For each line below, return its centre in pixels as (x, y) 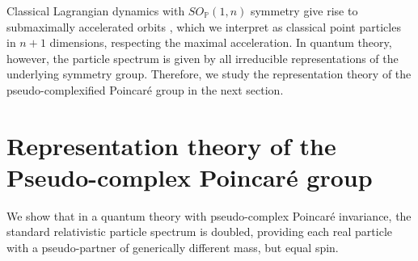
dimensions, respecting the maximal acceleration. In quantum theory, (221, 42)
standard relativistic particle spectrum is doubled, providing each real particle (200, 232)
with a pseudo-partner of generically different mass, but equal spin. (173, 248)
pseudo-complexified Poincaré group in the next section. (145, 89)
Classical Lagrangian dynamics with (96, 11)
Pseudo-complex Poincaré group (190, 177)
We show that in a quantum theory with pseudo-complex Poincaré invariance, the (209, 215)
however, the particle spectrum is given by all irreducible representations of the (203, 58)
